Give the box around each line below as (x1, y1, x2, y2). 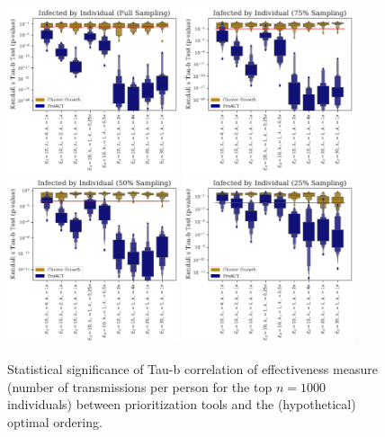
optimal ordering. (7, 412, 103, 431)
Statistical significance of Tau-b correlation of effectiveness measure (7, 359, 378, 378)
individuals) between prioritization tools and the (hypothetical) (7, 395, 356, 414)
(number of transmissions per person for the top (7, 377, 273, 396)
